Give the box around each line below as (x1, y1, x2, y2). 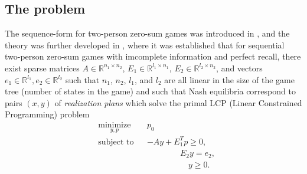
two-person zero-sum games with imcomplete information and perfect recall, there (5, 50, 301, 63)
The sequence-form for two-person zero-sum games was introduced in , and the (5, 27, 290, 40)
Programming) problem (5, 108, 90, 120)
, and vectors (216, 61, 263, 74)
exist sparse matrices (5, 61, 80, 74)
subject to (98, 137, 134, 146)
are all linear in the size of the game (164, 73, 295, 86)
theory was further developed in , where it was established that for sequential (5, 38, 285, 51)
